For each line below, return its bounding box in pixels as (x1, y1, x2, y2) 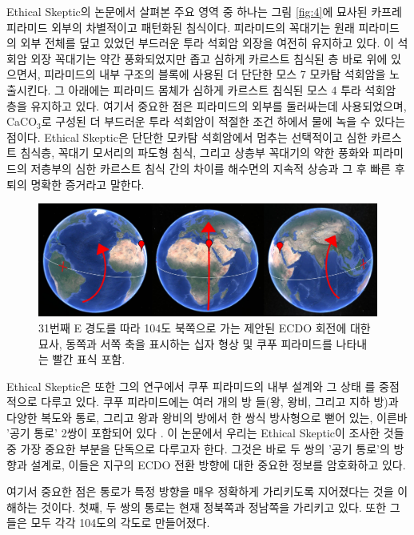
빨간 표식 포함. (52, 351, 125, 368)
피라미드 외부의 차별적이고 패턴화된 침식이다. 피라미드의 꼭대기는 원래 (6, 18, 355, 35)
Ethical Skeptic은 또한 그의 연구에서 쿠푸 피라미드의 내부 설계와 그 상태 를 (6, 377, 376, 394)
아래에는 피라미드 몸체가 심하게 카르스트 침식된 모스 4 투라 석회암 (68, 81, 396, 98)
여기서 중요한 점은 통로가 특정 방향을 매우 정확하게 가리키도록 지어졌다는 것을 (6, 483, 394, 500)
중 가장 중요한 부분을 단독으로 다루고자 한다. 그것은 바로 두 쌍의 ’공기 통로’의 (6, 440, 390, 457)
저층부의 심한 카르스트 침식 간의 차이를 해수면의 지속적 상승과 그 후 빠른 (30, 159, 391, 176)
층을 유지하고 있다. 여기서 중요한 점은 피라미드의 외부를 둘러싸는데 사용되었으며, (6, 97, 407, 114)
